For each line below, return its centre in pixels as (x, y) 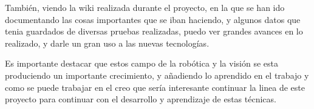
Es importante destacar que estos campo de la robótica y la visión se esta (142, 63)
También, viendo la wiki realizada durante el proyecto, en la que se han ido (145, 7)
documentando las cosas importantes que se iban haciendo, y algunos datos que (153, 19)
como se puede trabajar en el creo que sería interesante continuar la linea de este (155, 87)
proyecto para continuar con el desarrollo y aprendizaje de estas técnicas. (141, 99)
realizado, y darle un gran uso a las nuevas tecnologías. (107, 43)
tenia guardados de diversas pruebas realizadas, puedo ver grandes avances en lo (154, 31)
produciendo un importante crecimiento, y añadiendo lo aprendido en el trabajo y (157, 75)
